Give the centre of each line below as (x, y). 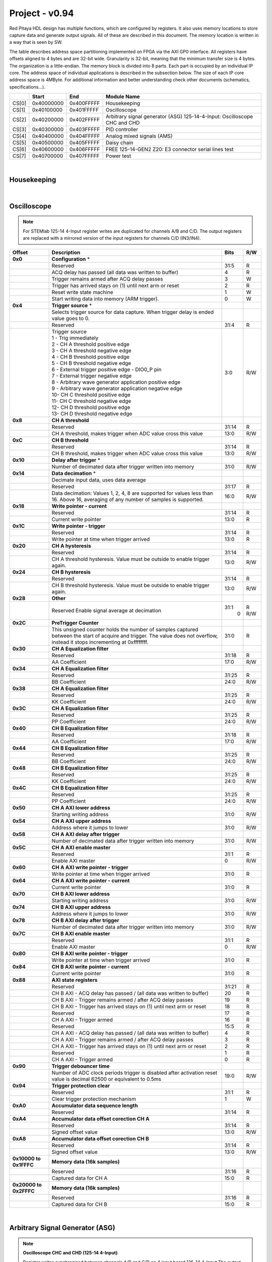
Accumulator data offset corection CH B (100, 1138)
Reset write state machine (82, 292)
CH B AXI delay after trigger (85, 920)
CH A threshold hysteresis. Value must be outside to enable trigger (131, 559)
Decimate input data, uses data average (99, 480)
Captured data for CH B (80, 1204)
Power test (119, 156)
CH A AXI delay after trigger (86, 834)
